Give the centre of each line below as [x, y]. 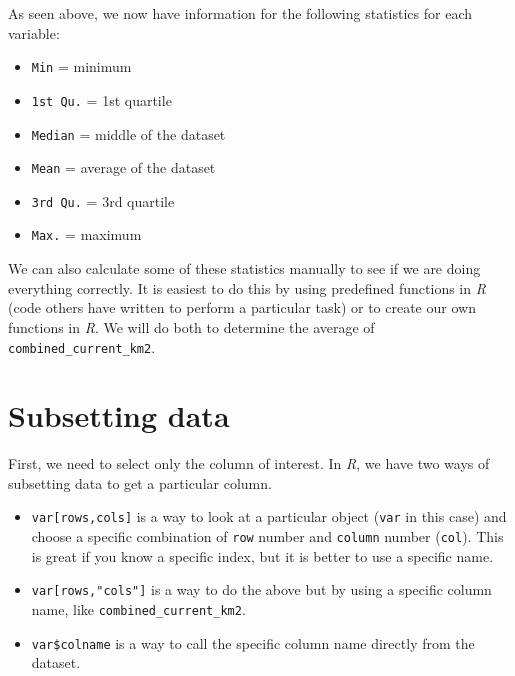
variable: [34, 32]
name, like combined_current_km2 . [138, 609]
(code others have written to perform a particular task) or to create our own [242, 307]
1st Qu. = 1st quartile [101, 99]
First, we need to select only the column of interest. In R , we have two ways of [249, 463]
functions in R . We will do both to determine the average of [191, 326]
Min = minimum [81, 66]
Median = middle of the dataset [128, 133]
